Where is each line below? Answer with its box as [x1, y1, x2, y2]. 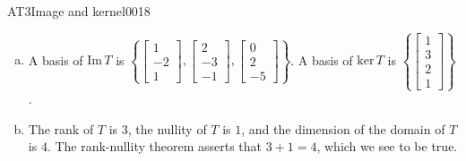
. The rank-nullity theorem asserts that [47, 137, 262, 156]
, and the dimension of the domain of [241, 119, 445, 138]
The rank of [28, 119, 94, 138]
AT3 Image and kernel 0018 [7, 2, 151, 20]
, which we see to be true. [316, 137, 458, 156]
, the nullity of [127, 119, 207, 138]
